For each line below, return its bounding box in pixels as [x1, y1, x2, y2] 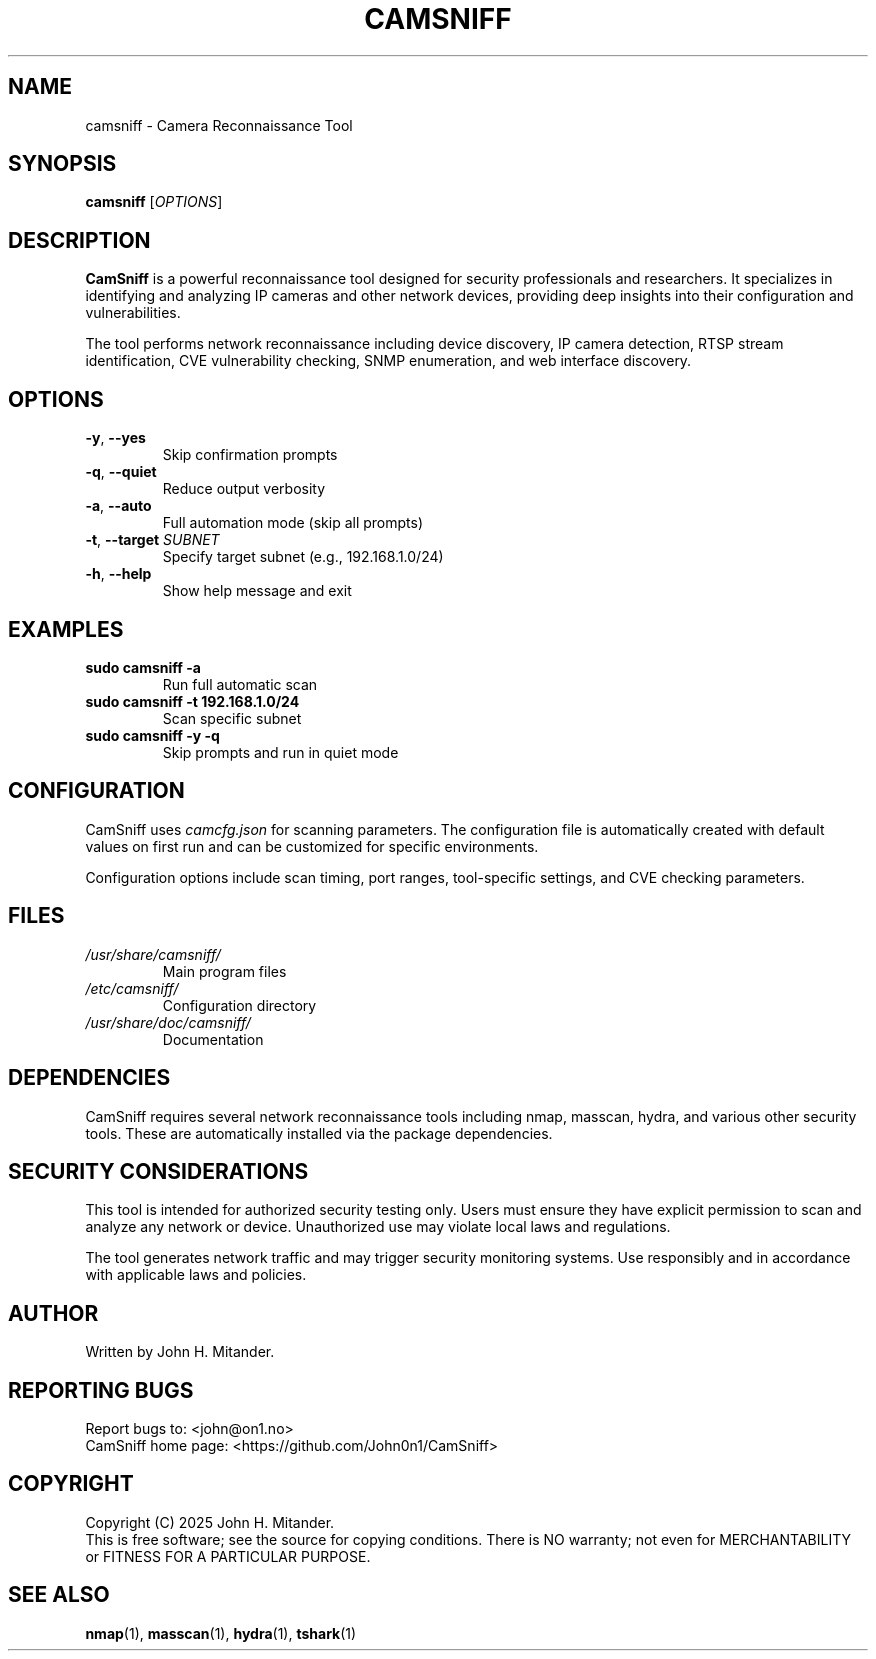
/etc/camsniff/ [85, 979, 179, 997]
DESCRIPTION [8, 227, 151, 253]
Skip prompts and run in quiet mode [162, 743, 399, 761]
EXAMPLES [8, 616, 124, 642]
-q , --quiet [85, 463, 157, 481]
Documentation [162, 1030, 264, 1048]
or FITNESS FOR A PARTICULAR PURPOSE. [85, 1547, 371, 1565]
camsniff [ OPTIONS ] [85, 193, 223, 211]
